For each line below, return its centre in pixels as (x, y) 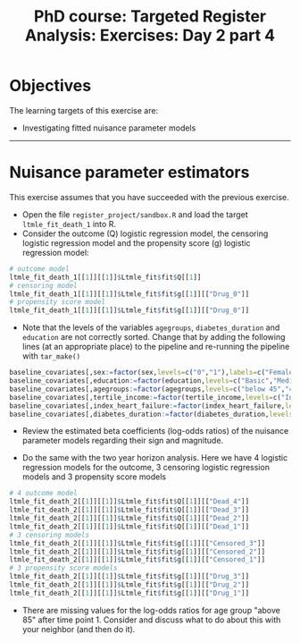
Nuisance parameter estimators (129, 173)
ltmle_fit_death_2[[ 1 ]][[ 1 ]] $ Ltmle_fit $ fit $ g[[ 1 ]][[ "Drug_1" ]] (129, 593)
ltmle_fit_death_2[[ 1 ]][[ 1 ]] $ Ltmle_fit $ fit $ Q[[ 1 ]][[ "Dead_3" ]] (129, 510)
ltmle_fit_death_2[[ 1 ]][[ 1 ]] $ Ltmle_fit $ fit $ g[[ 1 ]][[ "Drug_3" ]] (129, 577)
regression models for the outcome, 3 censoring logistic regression (146, 468)
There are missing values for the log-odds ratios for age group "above (151, 610)
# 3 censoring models (50, 535)
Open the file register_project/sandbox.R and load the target (135, 214)
